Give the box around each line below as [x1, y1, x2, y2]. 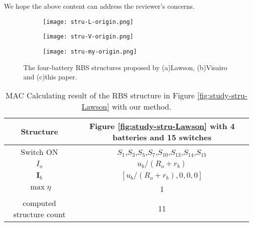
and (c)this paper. [23, 72, 77, 82]
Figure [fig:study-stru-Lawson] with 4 [89, 120, 235, 132]
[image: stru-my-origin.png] [43, 48, 137, 55]
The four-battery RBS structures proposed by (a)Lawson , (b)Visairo [23, 62, 227, 72]
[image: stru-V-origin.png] [43, 33, 134, 40]
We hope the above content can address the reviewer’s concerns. [4, 1, 195, 11]
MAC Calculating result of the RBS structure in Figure [5, 89, 195, 101]
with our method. [111, 100, 172, 112]
